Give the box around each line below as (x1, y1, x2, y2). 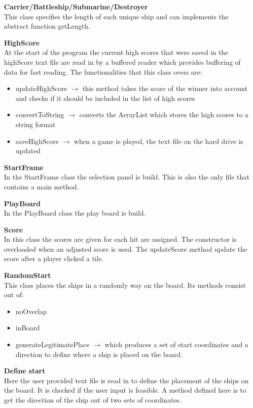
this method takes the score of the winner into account (82, 83, 248, 93)
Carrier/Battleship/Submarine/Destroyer (4, 1, 148, 11)
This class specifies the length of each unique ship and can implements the (4, 11, 229, 21)
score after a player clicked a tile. (4, 253, 104, 264)
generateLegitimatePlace (15, 339, 90, 350)
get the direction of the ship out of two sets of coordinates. (4, 395, 181, 405)
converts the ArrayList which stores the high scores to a (79, 109, 249, 120)
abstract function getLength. (4, 21, 90, 31)
